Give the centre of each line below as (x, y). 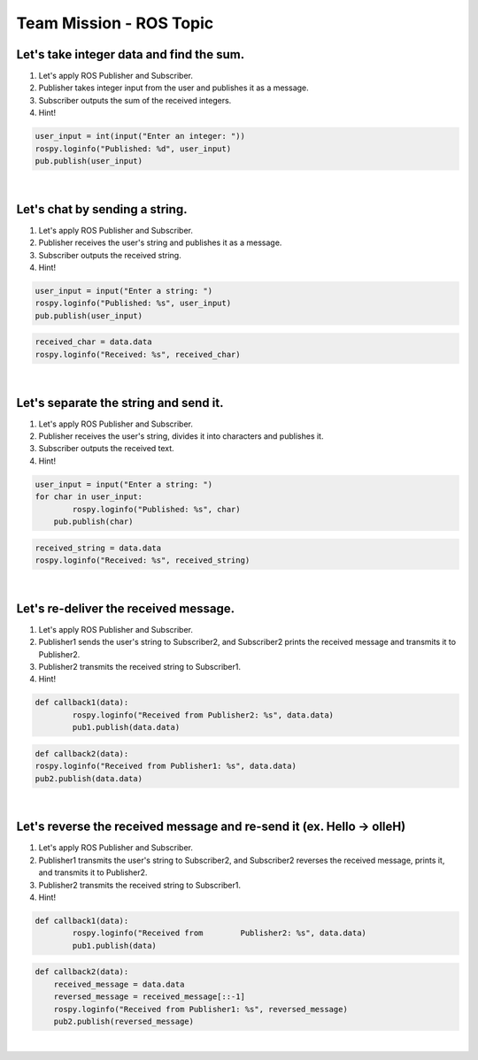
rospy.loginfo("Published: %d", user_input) (133, 149)
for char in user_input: (89, 497)
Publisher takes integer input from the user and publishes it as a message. (173, 88)
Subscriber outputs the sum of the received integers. (135, 100)
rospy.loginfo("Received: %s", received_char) (138, 354)
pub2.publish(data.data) (89, 778)
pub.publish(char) (93, 522)
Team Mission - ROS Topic (115, 23)
